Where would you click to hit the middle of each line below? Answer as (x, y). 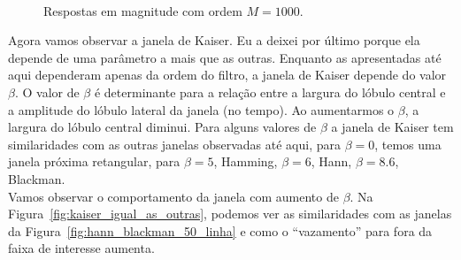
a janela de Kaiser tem (392, 127)
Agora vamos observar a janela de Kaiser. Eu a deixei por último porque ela (214, 40)
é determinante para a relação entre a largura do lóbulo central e (270, 92)
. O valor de (47, 92)
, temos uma (408, 144)
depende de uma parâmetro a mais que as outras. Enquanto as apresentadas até (225, 57)
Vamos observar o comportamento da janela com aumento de (173, 196)
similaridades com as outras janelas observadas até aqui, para (174, 144)
